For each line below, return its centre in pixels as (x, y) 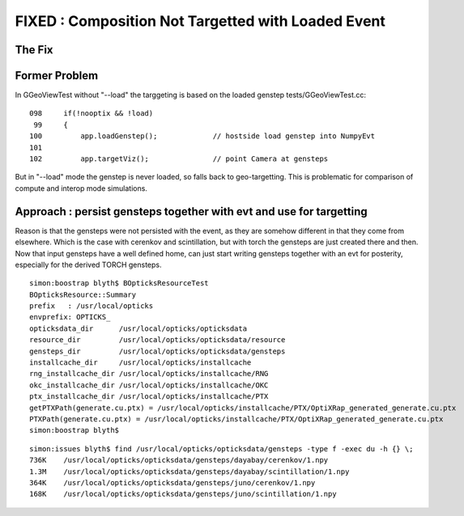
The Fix (34, 50)
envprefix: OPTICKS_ (70, 317)
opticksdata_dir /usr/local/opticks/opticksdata (138, 328)
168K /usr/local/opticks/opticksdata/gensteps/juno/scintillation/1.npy (183, 494)
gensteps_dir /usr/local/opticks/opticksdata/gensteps (158, 351)
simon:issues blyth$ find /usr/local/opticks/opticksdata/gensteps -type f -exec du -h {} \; (221, 448)
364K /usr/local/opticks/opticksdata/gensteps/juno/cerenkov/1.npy (172, 482)
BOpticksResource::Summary (83, 294)
